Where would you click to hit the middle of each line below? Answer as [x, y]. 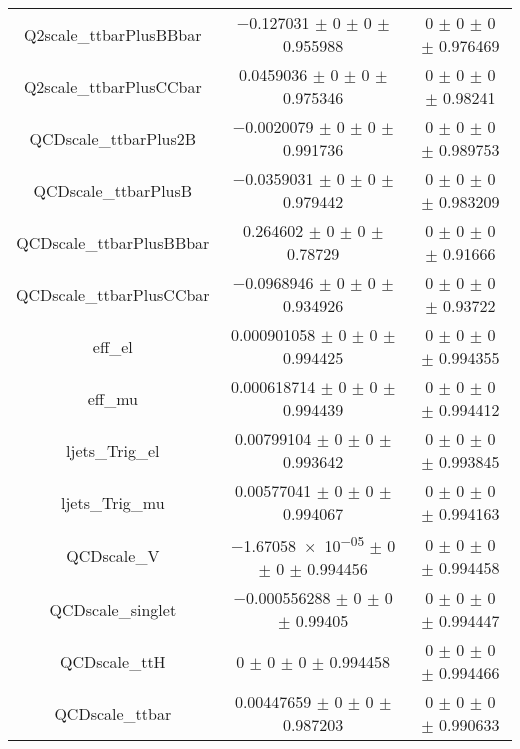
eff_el [112, 346]
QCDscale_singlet [113, 609]
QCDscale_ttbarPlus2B [113, 138]
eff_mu [112, 398]
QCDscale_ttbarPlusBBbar [113, 242]
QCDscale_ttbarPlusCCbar [113, 294]
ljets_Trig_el [113, 450]
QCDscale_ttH [112, 661]
